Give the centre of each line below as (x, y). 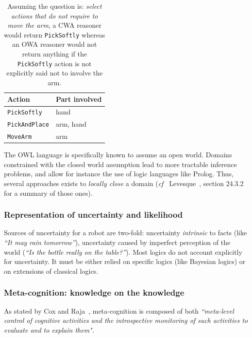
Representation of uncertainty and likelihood (93, 215)
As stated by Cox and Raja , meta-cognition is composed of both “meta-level (119, 310)
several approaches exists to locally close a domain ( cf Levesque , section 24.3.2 (124, 183)
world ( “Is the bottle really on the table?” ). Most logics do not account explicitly (123, 252)
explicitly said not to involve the (55, 73)
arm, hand (71, 124)
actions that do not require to (54, 15)
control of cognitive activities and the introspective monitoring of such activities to (126, 320)
